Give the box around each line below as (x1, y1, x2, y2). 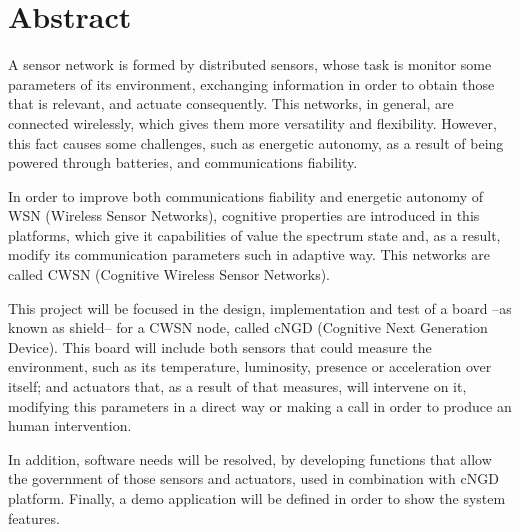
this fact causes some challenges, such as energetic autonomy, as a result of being (8, 132, 504, 153)
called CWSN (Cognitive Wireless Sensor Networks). (8, 264, 331, 285)
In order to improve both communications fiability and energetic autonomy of (8, 185, 484, 206)
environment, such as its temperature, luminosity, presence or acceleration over (8, 356, 492, 377)
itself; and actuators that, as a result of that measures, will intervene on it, (8, 376, 467, 397)
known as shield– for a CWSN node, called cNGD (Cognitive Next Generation (8, 317, 488, 338)
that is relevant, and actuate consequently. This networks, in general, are (8, 93, 454, 114)
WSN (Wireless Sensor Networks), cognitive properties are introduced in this (8, 205, 480, 226)
